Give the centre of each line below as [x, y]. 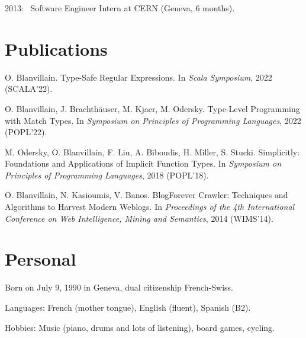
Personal [41, 259]
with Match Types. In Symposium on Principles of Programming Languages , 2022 [153, 120]
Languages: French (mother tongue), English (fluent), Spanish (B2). [128, 307]
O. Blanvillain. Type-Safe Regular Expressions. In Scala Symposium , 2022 [138, 77]
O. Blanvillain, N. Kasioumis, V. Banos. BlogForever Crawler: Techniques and [146, 195]
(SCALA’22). [29, 89]
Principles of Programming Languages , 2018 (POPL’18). [107, 175]
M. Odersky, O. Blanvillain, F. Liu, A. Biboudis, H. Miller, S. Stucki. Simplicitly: [152, 152]
